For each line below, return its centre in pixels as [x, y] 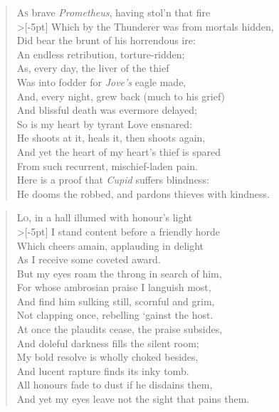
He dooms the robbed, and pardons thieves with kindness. [143, 193]
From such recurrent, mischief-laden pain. [107, 165]
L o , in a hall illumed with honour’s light [105, 217]
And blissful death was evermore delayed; [107, 110]
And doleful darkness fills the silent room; [108, 343]
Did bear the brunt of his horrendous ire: [106, 40]
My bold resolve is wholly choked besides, [107, 357]
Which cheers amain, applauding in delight [110, 245]
